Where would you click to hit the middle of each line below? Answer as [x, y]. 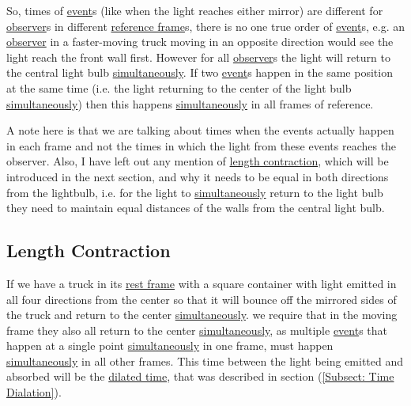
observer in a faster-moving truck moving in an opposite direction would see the [200, 42]
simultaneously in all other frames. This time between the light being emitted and [205, 360]
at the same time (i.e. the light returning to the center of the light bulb [179, 87]
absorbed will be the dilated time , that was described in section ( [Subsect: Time [200, 376]
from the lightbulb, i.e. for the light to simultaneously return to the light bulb [195, 192]
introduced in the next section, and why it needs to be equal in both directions [198, 176]
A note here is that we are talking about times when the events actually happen [200, 130]
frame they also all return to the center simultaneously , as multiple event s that [197, 330]
